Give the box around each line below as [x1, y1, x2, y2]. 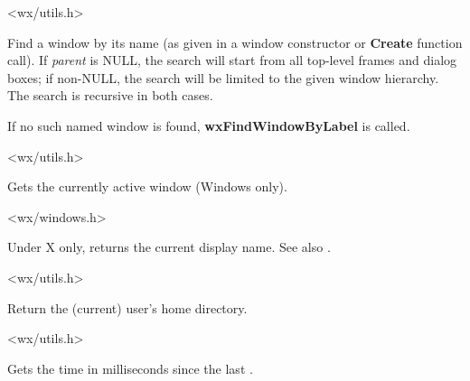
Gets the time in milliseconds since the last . [7, 358, 253, 377]
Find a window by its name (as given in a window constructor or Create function [7, 33, 463, 51]
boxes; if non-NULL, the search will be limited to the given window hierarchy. [7, 68, 439, 87]
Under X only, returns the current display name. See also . [7, 237, 331, 256]
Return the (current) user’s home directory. [7, 298, 248, 317]
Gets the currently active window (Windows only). [7, 177, 287, 196]
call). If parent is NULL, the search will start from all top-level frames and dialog [7, 51, 457, 70]
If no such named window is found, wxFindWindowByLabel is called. [7, 116, 410, 135]
